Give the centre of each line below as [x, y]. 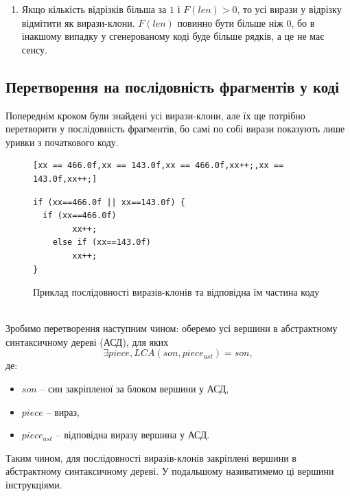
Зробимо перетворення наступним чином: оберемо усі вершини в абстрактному [172, 328]
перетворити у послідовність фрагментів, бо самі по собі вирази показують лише [175, 129]
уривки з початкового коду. [62, 142]
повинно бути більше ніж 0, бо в [246, 22]
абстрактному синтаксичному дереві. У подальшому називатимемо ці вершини [170, 471]
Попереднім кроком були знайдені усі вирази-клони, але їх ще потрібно [155, 115]
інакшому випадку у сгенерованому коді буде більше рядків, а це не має [173, 36]
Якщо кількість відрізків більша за [94, 9]
